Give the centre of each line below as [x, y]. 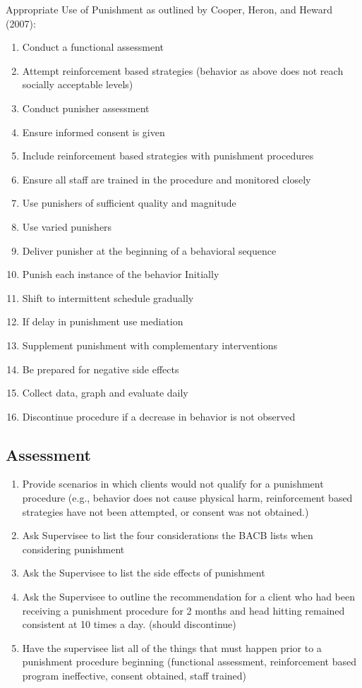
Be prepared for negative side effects [101, 369]
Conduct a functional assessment [93, 47]
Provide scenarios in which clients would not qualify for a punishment [173, 484]
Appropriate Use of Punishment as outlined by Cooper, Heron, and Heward [169, 9]
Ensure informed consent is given [93, 132]
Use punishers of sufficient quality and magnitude [129, 203]
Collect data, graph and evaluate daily [105, 393]
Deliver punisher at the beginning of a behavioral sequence [149, 250]
